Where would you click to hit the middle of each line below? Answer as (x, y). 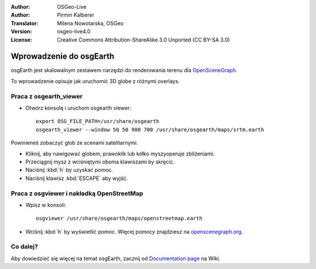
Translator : (25, 23)
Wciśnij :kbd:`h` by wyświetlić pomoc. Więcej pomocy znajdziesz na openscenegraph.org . (134, 231)
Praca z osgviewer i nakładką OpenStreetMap (77, 193)
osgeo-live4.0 (74, 32)
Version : (21, 32)
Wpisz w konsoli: (46, 205)
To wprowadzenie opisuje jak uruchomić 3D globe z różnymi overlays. (95, 81)
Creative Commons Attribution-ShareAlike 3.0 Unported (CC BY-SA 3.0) (144, 40)
